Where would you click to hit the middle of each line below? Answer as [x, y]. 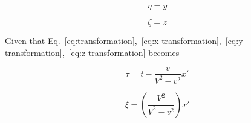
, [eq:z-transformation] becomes [121, 52]
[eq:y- [236, 40]
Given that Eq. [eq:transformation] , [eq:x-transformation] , [113, 40]
